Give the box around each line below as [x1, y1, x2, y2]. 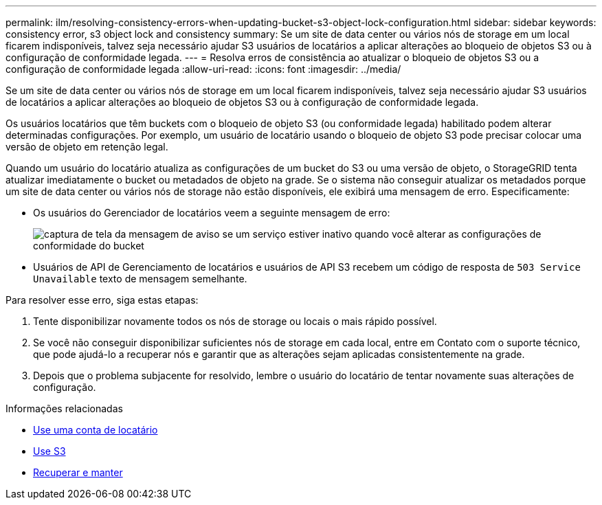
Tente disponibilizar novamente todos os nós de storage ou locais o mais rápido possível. [33, 315, 437, 327]
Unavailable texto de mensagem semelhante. [33, 273, 247, 284]
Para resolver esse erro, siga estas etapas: [5, 294, 199, 306]
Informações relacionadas [5, 403, 123, 414]
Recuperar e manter [33, 467, 123, 478]
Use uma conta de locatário [33, 424, 158, 436]
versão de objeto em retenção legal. [5, 141, 168, 153]
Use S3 [33, 445, 66, 457]
